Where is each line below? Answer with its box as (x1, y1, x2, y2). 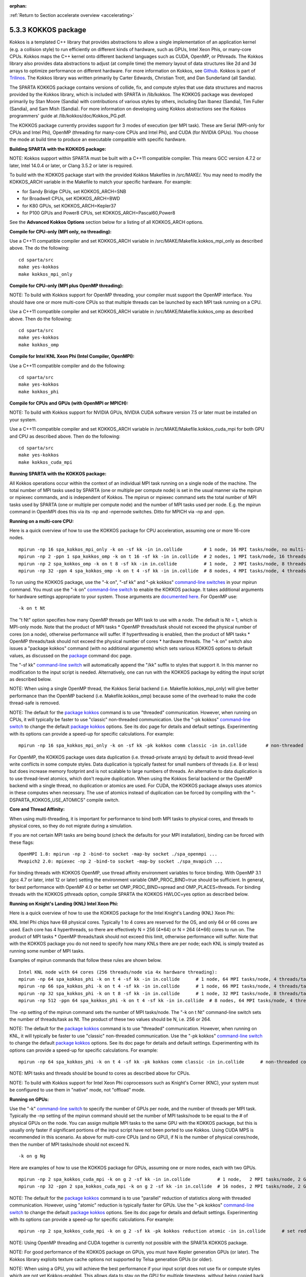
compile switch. (86, 797, 120, 803)
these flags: (9, 839, 34, 845)
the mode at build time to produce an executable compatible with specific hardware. (9, 136, 187, 143)
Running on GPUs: (9, 1096, 49, 1102)
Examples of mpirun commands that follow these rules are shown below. (9, 957, 162, 963)
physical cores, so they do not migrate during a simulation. (9, 823, 133, 829)
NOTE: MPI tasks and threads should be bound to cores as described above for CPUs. (9, 1070, 191, 1076)
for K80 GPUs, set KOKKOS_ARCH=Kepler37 (22, 202, 117, 209)
